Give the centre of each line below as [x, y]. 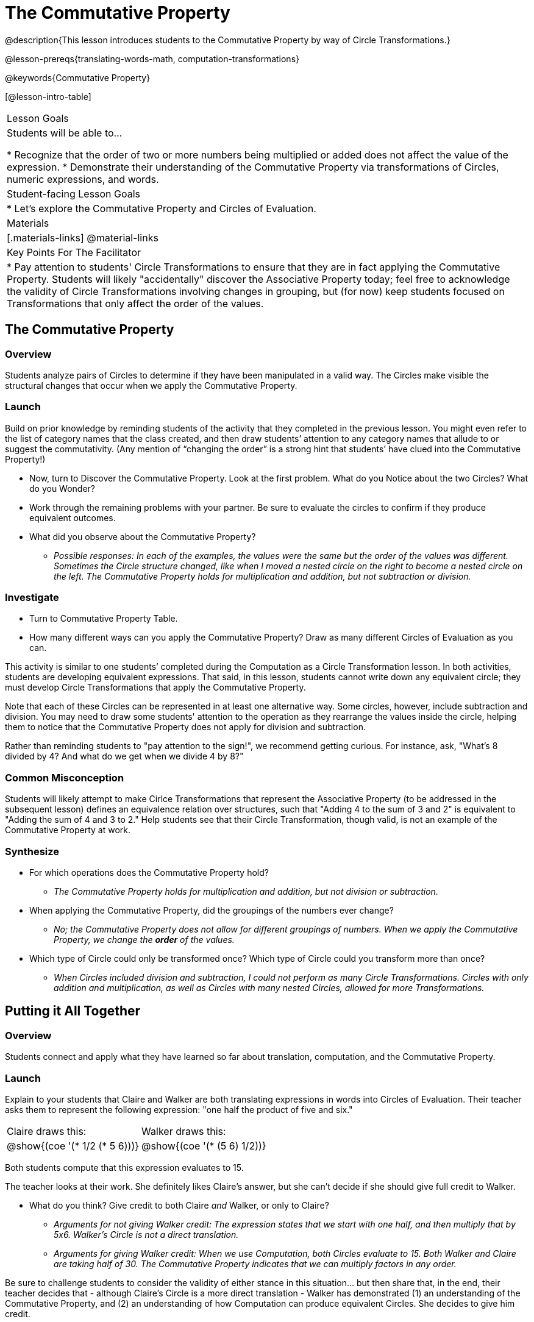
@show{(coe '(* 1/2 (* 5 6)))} [73, 1146]
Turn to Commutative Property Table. [104, 619]
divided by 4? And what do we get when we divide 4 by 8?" [124, 756]
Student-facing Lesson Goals [74, 194]
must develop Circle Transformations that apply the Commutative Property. [155, 688]
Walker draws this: [184, 1131]
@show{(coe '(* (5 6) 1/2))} [204, 1146]
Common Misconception [65, 777]
